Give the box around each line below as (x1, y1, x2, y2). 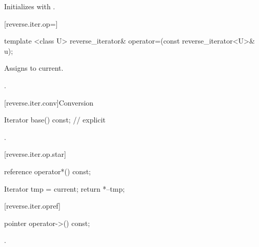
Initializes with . (4, 1, 55, 11)
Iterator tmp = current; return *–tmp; (4, 183, 125, 194)
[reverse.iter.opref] (4, 200, 61, 211)
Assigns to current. (4, 63, 64, 73)
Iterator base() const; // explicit (4, 114, 106, 125)
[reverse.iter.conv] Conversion (4, 97, 94, 108)
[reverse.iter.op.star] (4, 149, 66, 159)
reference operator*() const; (4, 166, 91, 176)
